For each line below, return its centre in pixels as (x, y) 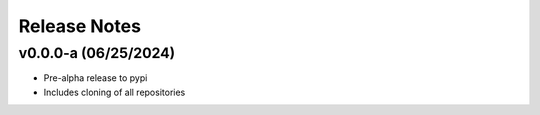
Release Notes (80, 26)
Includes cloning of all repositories (114, 92)
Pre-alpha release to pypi (95, 78)
